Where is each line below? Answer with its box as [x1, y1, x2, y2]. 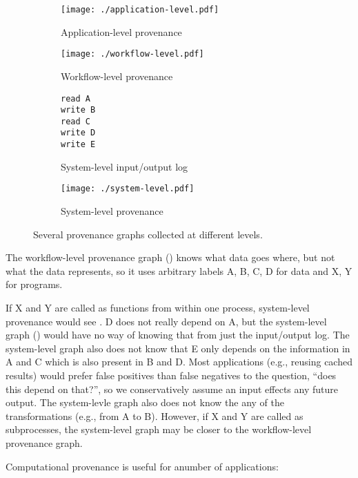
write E [61, 140, 96, 150]
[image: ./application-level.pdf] [61, 5, 219, 15]
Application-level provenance [61, 24, 182, 39]
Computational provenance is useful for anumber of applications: [6, 459, 279, 473]
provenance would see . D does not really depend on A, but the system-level [6, 314, 327, 328]
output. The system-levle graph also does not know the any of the [6, 395, 284, 410]
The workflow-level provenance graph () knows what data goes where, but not [6, 250, 335, 265]
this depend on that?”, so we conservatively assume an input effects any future [6, 381, 338, 396]
